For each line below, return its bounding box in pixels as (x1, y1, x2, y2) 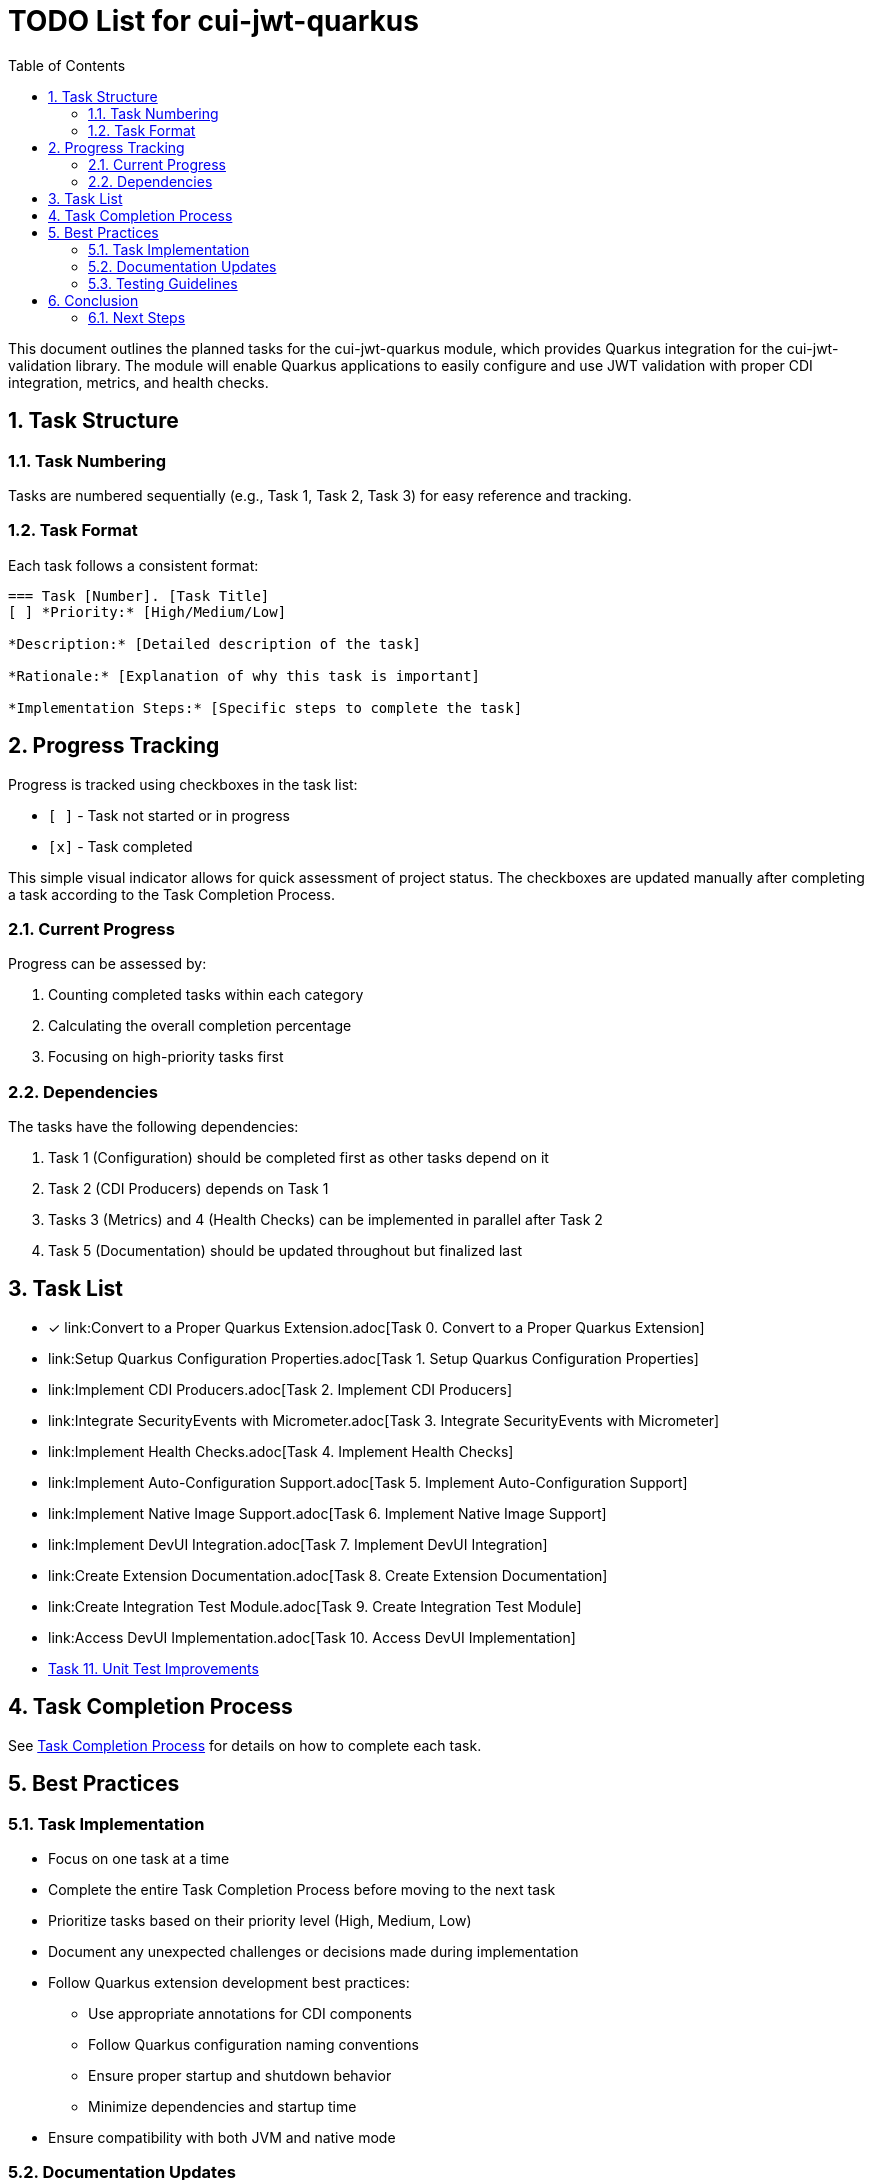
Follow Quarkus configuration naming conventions (88, 2035, 419, 2053)
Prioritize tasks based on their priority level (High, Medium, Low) (48, 1911, 472, 1929)
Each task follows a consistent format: (8, 556, 259, 574)
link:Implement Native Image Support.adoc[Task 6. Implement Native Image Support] (48, 1504, 607, 1522)
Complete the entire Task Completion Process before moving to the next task (48, 1880, 556, 1898)
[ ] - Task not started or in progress (48, 806, 290, 824)
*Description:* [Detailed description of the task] (8, 635, 422, 652)
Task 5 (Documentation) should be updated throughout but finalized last (48, 1242, 523, 1260)
